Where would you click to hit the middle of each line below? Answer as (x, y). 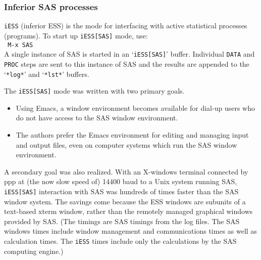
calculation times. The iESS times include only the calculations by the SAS (120, 241)
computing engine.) (34, 251)
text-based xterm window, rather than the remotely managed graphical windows (128, 211)
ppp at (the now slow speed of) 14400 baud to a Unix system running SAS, (121, 181)
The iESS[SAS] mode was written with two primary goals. (94, 91)
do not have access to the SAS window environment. (97, 118)
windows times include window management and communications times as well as (130, 231)
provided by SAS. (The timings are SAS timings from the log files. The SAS (122, 221)
